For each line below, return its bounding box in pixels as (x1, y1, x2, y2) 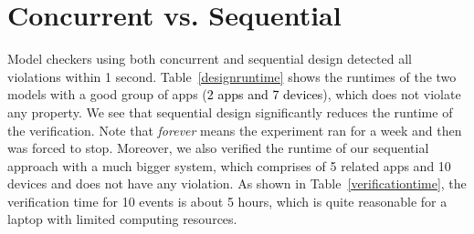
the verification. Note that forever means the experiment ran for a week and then (7, 120, 462, 139)
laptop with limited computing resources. (7, 209, 237, 229)
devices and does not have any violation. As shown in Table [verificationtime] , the (7, 174, 467, 193)
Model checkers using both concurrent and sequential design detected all (7, 49, 412, 68)
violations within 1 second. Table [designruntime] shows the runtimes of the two (7, 66, 457, 86)
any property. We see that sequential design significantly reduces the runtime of (7, 102, 453, 121)
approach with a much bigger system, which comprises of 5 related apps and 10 (7, 156, 451, 175)
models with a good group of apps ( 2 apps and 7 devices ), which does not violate (7, 85, 461, 104)
